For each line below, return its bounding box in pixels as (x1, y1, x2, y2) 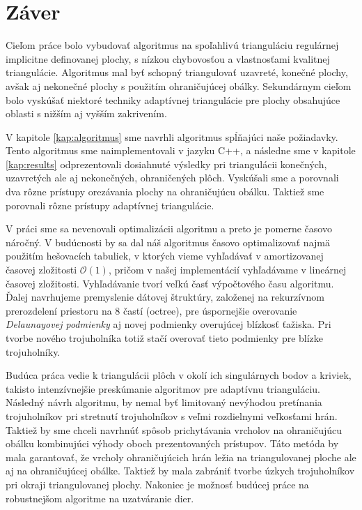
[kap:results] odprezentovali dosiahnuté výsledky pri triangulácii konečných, (6, 156, 327, 171)
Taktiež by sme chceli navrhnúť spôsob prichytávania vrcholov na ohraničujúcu (6, 422, 343, 437)
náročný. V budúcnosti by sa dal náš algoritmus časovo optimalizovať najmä (6, 234, 330, 249)
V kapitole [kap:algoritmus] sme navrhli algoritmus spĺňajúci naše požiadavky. (6, 129, 338, 144)
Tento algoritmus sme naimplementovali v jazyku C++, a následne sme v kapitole (6, 143, 356, 158)
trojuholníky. (6, 344, 61, 359)
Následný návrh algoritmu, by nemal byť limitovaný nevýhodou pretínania (6, 395, 322, 410)
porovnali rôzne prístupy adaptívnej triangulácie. (6, 197, 214, 212)
